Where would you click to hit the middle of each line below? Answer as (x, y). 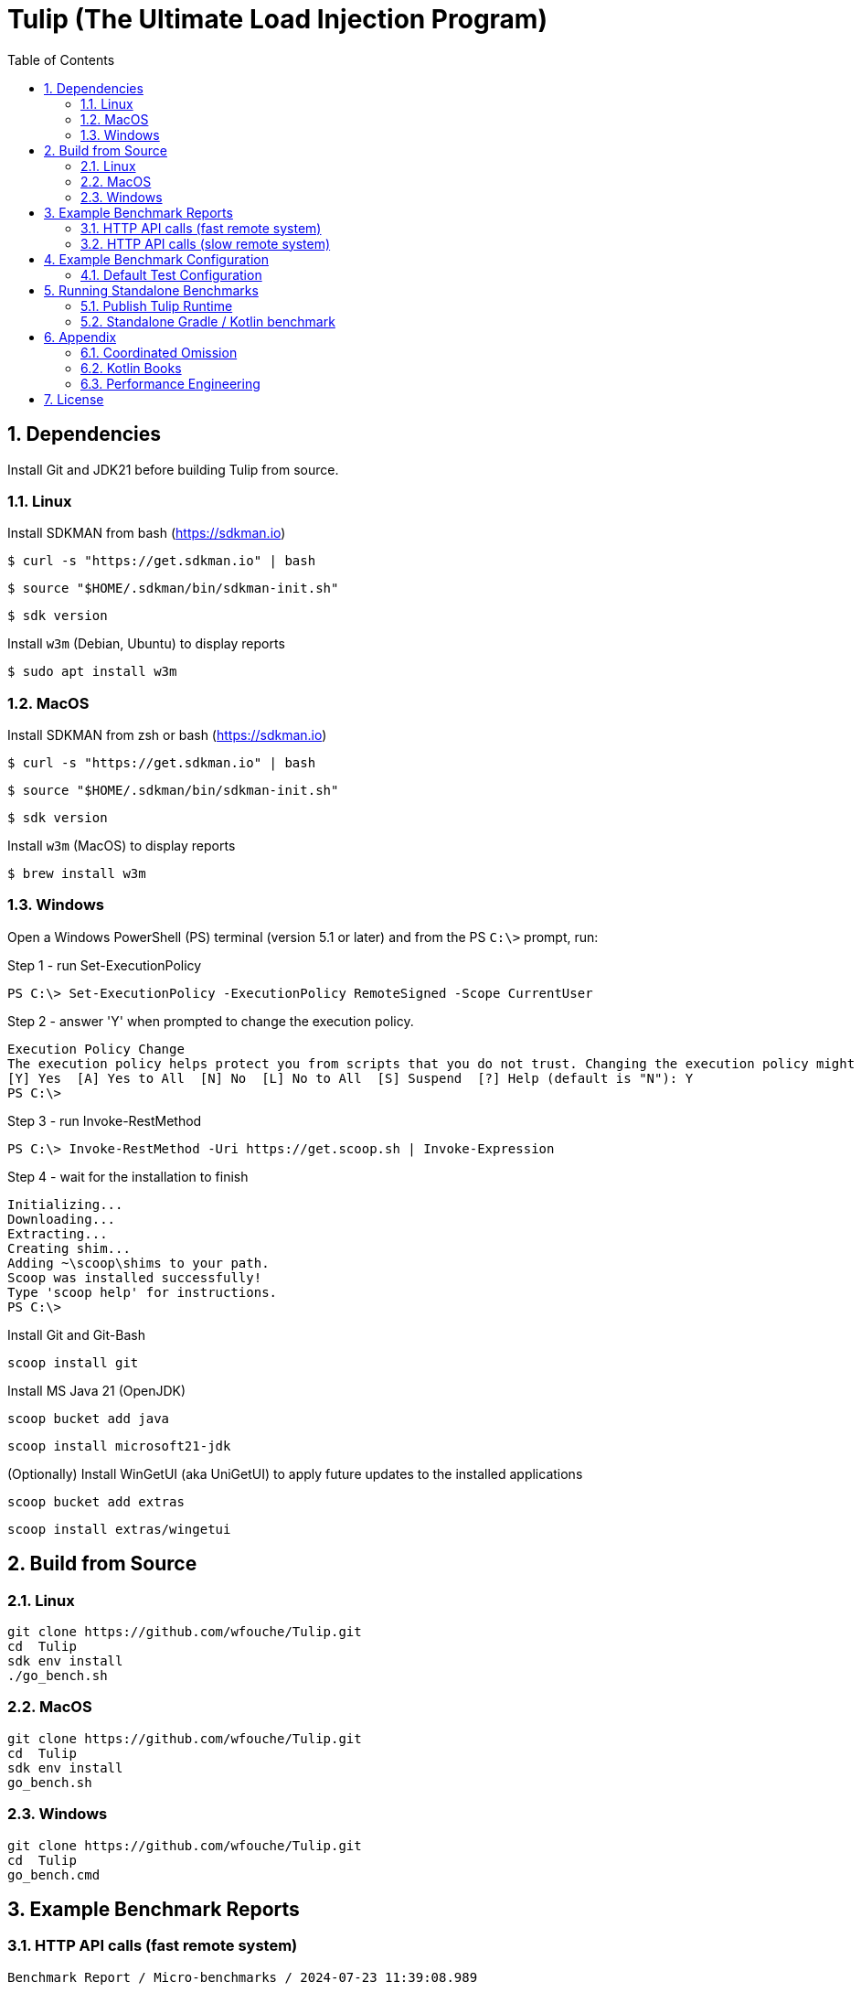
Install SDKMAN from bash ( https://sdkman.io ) (147, 533)
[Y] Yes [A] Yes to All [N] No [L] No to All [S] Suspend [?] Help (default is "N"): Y (351, 1078)
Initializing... (65, 1204)
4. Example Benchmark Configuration (156, 259)
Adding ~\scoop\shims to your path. (138, 1263)
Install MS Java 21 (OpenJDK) (97, 1390)
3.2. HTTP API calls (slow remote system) (206, 243)
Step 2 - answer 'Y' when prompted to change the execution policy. (211, 1021)
